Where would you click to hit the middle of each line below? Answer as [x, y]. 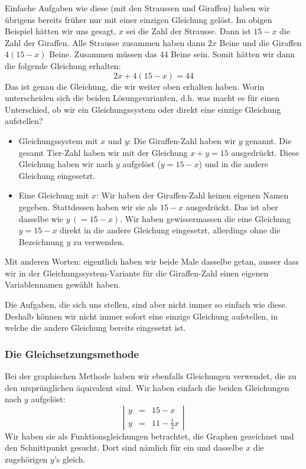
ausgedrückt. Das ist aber [232, 206]
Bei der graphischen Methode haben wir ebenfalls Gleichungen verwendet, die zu [151, 376]
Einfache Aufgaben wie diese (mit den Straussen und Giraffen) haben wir [137, 8]
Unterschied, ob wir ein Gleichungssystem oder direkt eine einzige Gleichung [143, 109]
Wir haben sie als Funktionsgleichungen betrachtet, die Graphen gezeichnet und [149, 436]
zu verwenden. [99, 241]
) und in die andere [234, 164]
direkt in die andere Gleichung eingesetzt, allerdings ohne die [170, 230]
